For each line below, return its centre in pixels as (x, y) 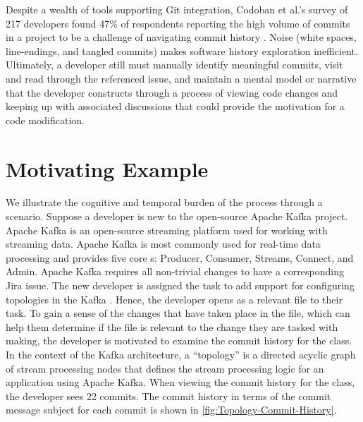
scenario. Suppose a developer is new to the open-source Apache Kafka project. (177, 216)
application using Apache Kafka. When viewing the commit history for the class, (180, 382)
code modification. (45, 120)
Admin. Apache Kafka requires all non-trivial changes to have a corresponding (175, 271)
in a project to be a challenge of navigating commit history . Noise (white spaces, (181, 37)
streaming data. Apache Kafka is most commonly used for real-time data (163, 244)
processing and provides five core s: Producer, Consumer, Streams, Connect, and (180, 257)
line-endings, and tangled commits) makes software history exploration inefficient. (182, 50)
